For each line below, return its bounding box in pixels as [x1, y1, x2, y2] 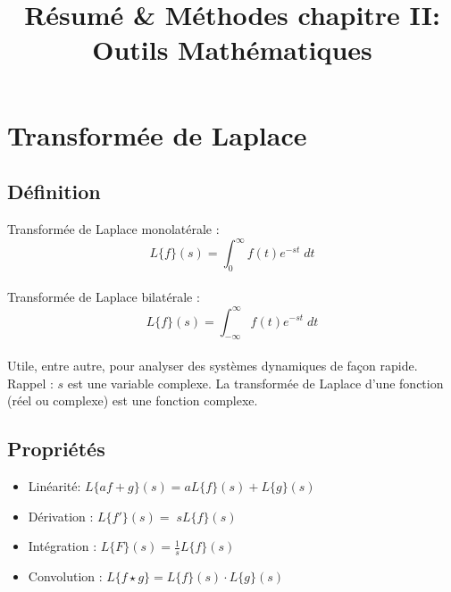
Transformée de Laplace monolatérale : [7, 219, 220, 238]
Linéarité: [28, 476, 81, 495]
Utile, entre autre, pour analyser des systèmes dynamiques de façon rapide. [7, 355, 418, 374]
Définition [7, 178, 101, 205]
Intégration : [28, 537, 97, 555]
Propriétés [7, 435, 105, 463]
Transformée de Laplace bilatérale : [7, 288, 200, 306]
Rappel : [7, 373, 54, 392]
